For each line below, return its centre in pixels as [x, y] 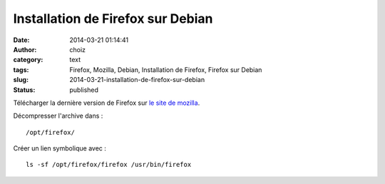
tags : [21, 70]
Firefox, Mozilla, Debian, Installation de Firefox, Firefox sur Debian [166, 70]
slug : [21, 80]
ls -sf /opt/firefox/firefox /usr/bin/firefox [109, 165]
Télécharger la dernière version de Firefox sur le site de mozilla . [107, 103]
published [84, 90]
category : [28, 60]
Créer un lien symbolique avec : [60, 148]
